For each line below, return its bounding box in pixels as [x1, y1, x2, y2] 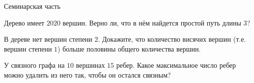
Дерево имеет [4, 17, 45, 28]
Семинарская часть [4, 1, 60, 11]
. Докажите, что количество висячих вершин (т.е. [98, 34, 246, 44]
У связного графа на [4, 60, 65, 70]
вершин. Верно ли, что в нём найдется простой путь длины [62, 17, 241, 28]
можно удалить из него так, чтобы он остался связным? [4, 69, 171, 80]
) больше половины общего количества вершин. [57, 43, 201, 54]
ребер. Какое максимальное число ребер [116, 60, 236, 70]
